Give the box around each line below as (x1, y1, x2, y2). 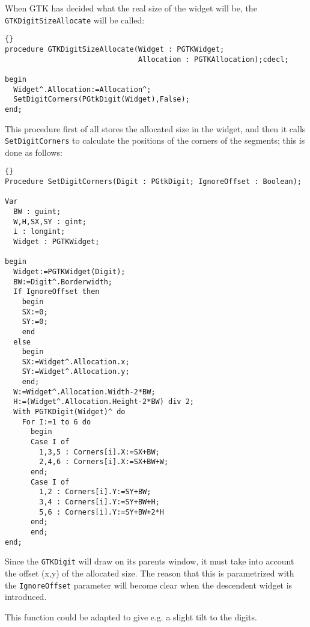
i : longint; (13, 227, 65, 236)
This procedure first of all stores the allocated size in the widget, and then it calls (5, 122, 306, 135)
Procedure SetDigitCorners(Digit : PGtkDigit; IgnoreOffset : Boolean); (5, 177, 302, 186)
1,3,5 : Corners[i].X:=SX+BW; (39, 447, 160, 456)
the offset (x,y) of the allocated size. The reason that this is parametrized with (5, 566, 294, 579)
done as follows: (5, 145, 62, 158)
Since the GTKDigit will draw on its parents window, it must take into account (5, 555, 294, 567)
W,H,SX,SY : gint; (13, 217, 87, 226)
